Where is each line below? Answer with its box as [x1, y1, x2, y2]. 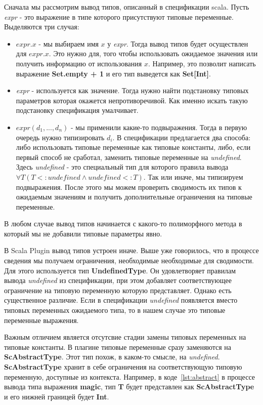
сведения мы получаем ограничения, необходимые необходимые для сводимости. [4, 255, 254, 266]
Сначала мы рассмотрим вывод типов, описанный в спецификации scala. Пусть [4, 2, 249, 12]
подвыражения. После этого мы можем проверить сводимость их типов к [16, 181, 242, 192]
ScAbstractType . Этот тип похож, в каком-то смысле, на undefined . [4, 351, 220, 362]
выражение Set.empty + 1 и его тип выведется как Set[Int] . [16, 68, 211, 78]
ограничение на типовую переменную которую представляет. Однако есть [4, 285, 232, 295]
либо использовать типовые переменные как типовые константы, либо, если [16, 142, 251, 152]
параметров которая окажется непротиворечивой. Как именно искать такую [16, 95, 248, 105]
